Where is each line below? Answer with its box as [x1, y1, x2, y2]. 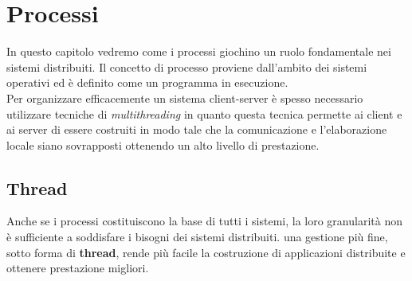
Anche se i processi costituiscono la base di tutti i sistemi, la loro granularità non [6, 213, 402, 229]
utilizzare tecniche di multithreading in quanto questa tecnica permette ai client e [6, 105, 402, 122]
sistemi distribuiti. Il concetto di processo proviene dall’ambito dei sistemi [6, 58, 367, 75]
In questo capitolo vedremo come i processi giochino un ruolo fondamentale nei [6, 43, 391, 60]
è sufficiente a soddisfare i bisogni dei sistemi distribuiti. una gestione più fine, [6, 228, 388, 245]
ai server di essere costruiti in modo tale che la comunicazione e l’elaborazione [6, 121, 387, 138]
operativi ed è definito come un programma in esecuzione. [6, 74, 288, 91]
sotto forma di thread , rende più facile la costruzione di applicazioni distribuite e [6, 244, 406, 260]
